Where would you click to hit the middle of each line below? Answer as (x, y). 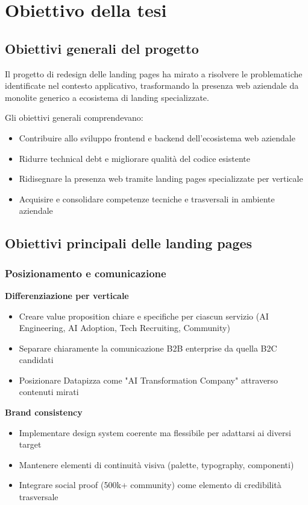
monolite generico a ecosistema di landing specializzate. (107, 97)
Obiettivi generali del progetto (102, 48)
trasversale (39, 497)
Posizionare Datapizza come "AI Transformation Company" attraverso (149, 380)
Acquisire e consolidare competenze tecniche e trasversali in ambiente (147, 198)
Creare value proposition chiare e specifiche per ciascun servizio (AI (144, 316)
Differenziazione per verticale (67, 295)
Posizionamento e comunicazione (86, 273)
